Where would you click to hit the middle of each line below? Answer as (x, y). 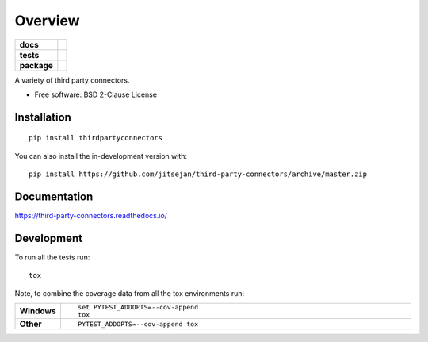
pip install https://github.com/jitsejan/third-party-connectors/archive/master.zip (198, 174)
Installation (43, 117)
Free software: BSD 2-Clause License (96, 94)
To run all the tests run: (52, 257)
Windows (38, 311)
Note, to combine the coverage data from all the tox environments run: (130, 293)
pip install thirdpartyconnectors (96, 138)
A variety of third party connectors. (72, 80)
